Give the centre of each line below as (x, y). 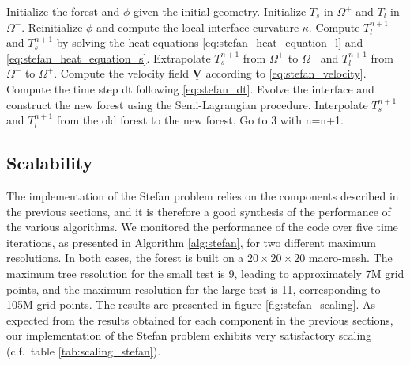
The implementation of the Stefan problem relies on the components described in (203, 195)
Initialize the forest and (63, 11)
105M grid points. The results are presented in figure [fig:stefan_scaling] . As (191, 304)
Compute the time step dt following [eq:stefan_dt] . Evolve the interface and (190, 88)
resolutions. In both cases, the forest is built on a (125, 258)
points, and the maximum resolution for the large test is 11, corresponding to (194, 289)
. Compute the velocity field (121, 73)
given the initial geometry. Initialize (220, 11)
